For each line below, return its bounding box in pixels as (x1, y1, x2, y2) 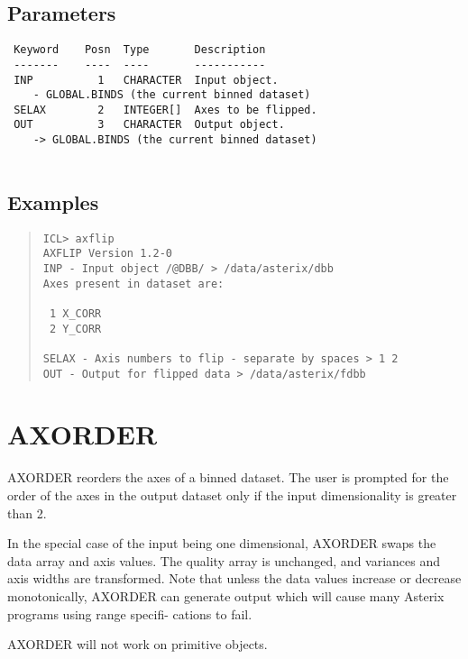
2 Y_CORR (49, 322, 102, 335)
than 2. (7, 503, 47, 522)
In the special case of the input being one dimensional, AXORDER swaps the (7, 534, 436, 553)
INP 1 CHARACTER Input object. (14, 73, 279, 87)
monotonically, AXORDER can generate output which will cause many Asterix (7, 586, 445, 605)
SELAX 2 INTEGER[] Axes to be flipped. (14, 103, 317, 116)
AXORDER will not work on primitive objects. (7, 635, 268, 654)
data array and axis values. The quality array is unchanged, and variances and (7, 551, 441, 570)
